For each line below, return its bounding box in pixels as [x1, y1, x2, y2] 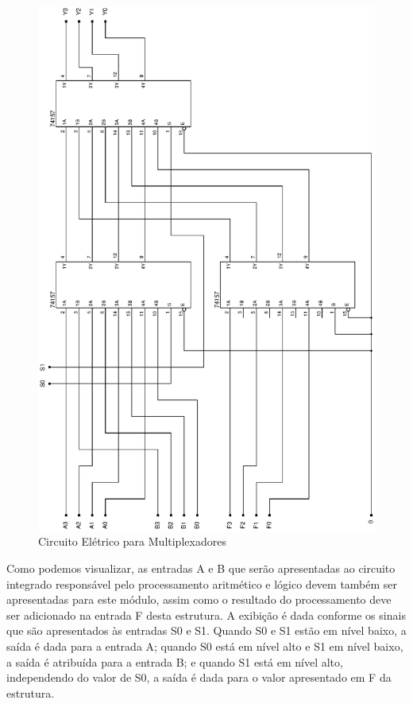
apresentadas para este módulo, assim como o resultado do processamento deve [6, 591, 392, 608]
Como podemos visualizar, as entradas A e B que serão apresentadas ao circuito [6, 560, 396, 577]
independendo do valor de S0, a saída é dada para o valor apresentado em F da [6, 669, 392, 686]
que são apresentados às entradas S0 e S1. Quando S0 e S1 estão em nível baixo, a [6, 622, 407, 639]
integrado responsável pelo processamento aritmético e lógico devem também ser [6, 575, 398, 592]
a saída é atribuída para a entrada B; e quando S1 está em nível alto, [6, 653, 343, 670]
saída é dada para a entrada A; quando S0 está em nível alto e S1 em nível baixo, [6, 637, 403, 654]
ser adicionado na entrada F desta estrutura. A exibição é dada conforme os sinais [6, 606, 406, 623]
